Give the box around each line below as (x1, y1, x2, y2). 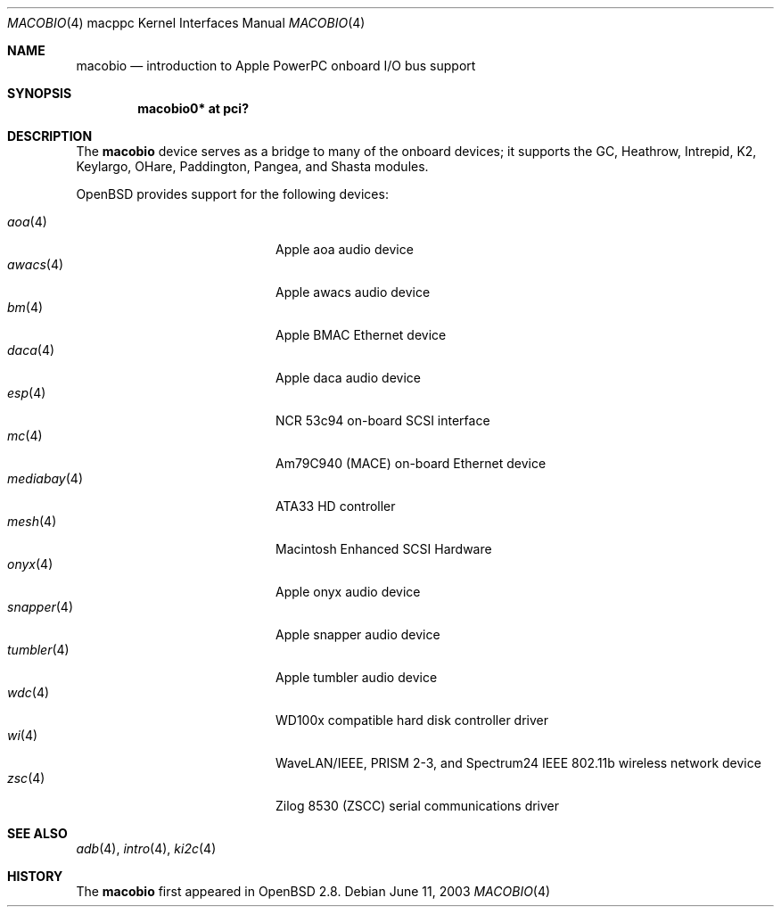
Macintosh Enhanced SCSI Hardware (275, 541, 492, 556)
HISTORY (7, 869, 63, 884)
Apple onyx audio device (275, 584, 421, 599)
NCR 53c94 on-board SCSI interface (275, 413, 490, 428)
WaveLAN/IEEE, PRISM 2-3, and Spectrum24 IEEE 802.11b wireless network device (275, 755, 761, 770)
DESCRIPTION (7, 128, 93, 144)
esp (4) (7, 385, 46, 400)
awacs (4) (7, 257, 64, 272)
